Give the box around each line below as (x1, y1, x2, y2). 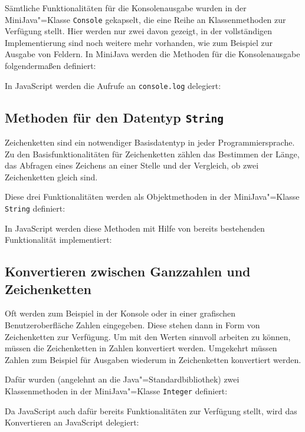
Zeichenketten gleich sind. (5, 170, 98, 183)
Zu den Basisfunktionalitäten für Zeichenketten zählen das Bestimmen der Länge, (5, 147, 300, 160)
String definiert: (5, 202, 65, 215)
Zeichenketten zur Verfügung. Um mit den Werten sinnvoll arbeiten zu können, (5, 330, 291, 342)
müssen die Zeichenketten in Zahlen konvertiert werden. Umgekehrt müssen (5, 342, 277, 354)
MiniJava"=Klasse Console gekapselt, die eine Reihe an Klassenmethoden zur (5, 13, 286, 25)
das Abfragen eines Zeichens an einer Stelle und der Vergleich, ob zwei (5, 159, 259, 172)
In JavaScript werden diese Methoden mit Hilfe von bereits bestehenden (5, 222, 265, 234)
